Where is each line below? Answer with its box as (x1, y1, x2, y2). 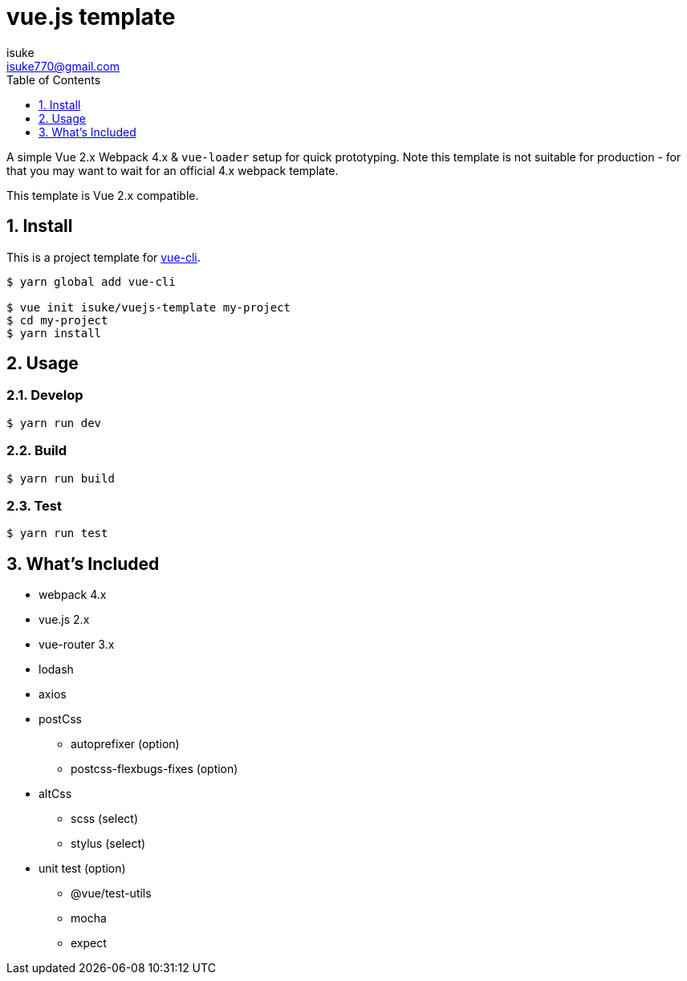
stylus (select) (71, 836, 146, 851)
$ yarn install (6, 326, 102, 340)
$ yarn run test (6, 527, 108, 540)
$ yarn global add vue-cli (6, 275, 176, 288)
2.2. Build (6, 442, 67, 459)
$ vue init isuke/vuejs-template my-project (6, 300, 291, 314)
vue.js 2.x (39, 613, 90, 627)
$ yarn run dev (6, 416, 102, 429)
